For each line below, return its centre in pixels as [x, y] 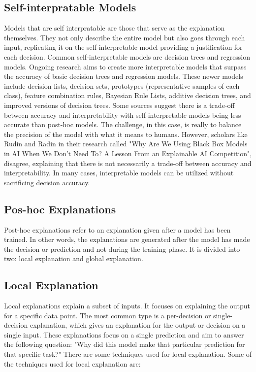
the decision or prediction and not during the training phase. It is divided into [122, 249]
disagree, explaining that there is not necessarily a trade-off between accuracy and [128, 163]
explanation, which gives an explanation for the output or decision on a [138, 325]
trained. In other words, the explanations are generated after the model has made [127, 239]
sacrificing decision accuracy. [47, 182]
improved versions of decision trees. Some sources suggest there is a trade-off [119, 105]
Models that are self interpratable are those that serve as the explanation [114, 28]
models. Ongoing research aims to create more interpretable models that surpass [125, 66]
